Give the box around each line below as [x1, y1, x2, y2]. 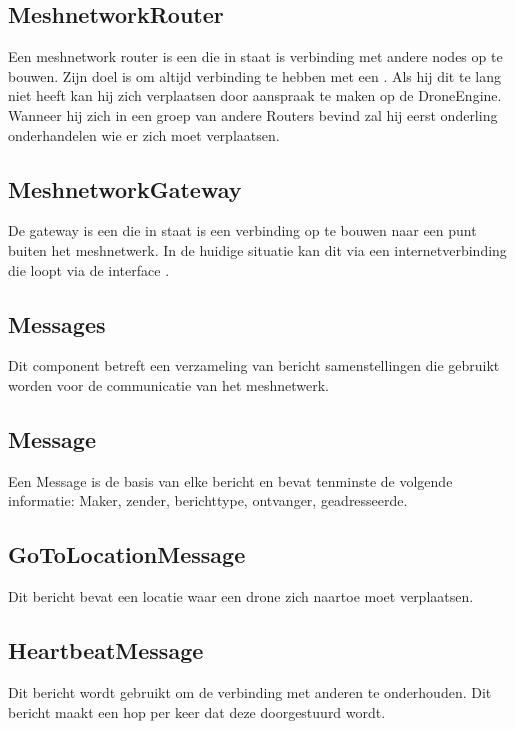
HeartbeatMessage [8, 635, 204, 666]
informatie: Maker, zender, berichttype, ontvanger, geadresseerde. [8, 490, 408, 511]
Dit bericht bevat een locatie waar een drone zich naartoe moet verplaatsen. [8, 586, 474, 607]
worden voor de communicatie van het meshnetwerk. [8, 374, 329, 395]
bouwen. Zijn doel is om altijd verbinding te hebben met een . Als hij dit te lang [8, 65, 501, 86]
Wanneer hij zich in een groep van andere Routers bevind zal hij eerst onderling [8, 104, 498, 125]
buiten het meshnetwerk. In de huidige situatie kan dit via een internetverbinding [8, 239, 507, 260]
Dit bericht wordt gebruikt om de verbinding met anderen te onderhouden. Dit [8, 681, 492, 702]
